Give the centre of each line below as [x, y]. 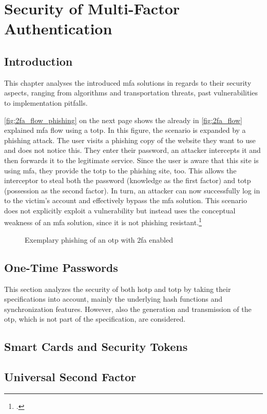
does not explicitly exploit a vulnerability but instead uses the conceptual [120, 210]
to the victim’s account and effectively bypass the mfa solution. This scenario [126, 200]
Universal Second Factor [70, 377]
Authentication [58, 28]
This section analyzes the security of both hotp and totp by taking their [118, 289]
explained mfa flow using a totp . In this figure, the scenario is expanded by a [125, 130]
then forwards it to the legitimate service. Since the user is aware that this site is [131, 160]
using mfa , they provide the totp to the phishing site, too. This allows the [120, 170]
